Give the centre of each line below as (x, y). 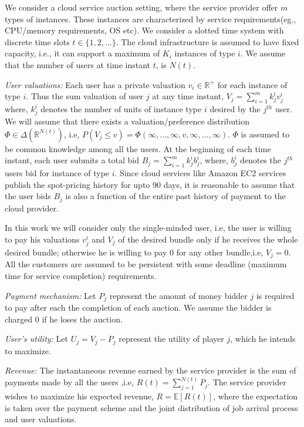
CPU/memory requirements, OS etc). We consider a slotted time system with (144, 30)
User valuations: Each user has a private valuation (95, 84)
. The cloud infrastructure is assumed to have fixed (207, 41)
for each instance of (252, 84)
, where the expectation (256, 396)
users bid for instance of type (57, 173)
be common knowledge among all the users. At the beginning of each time (138, 148)
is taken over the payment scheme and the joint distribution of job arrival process (151, 407)
